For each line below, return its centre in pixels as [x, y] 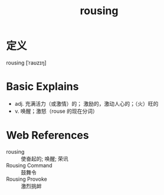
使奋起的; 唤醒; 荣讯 [45, 158]
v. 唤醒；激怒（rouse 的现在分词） [56, 111]
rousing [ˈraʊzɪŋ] [26, 63]
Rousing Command [29, 165]
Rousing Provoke [27, 179]
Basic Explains [42, 87]
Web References [48, 136]
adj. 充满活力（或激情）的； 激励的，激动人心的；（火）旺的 [86, 103]
